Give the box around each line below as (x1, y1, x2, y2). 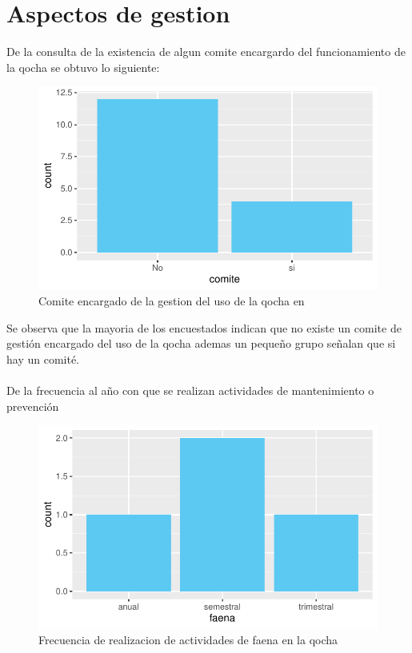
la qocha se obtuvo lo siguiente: (6, 58, 160, 75)
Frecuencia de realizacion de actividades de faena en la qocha (38, 631, 338, 648)
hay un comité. (6, 351, 79, 368)
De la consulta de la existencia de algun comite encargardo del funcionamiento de (6, 43, 406, 60)
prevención (6, 397, 59, 414)
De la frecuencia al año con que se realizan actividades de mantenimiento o (6, 382, 374, 399)
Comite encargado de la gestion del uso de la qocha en (38, 293, 305, 309)
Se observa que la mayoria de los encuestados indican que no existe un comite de (6, 319, 402, 336)
